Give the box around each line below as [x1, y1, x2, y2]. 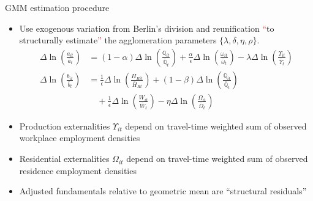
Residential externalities [19, 152, 110, 165]
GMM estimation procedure [5, 1, 110, 13]
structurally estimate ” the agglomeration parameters [19, 34, 217, 46]
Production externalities [19, 119, 110, 132]
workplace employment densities [19, 131, 140, 144]
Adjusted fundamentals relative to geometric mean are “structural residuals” [19, 185, 307, 197]
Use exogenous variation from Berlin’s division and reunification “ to [19, 21, 274, 34]
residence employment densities [19, 164, 137, 177]
